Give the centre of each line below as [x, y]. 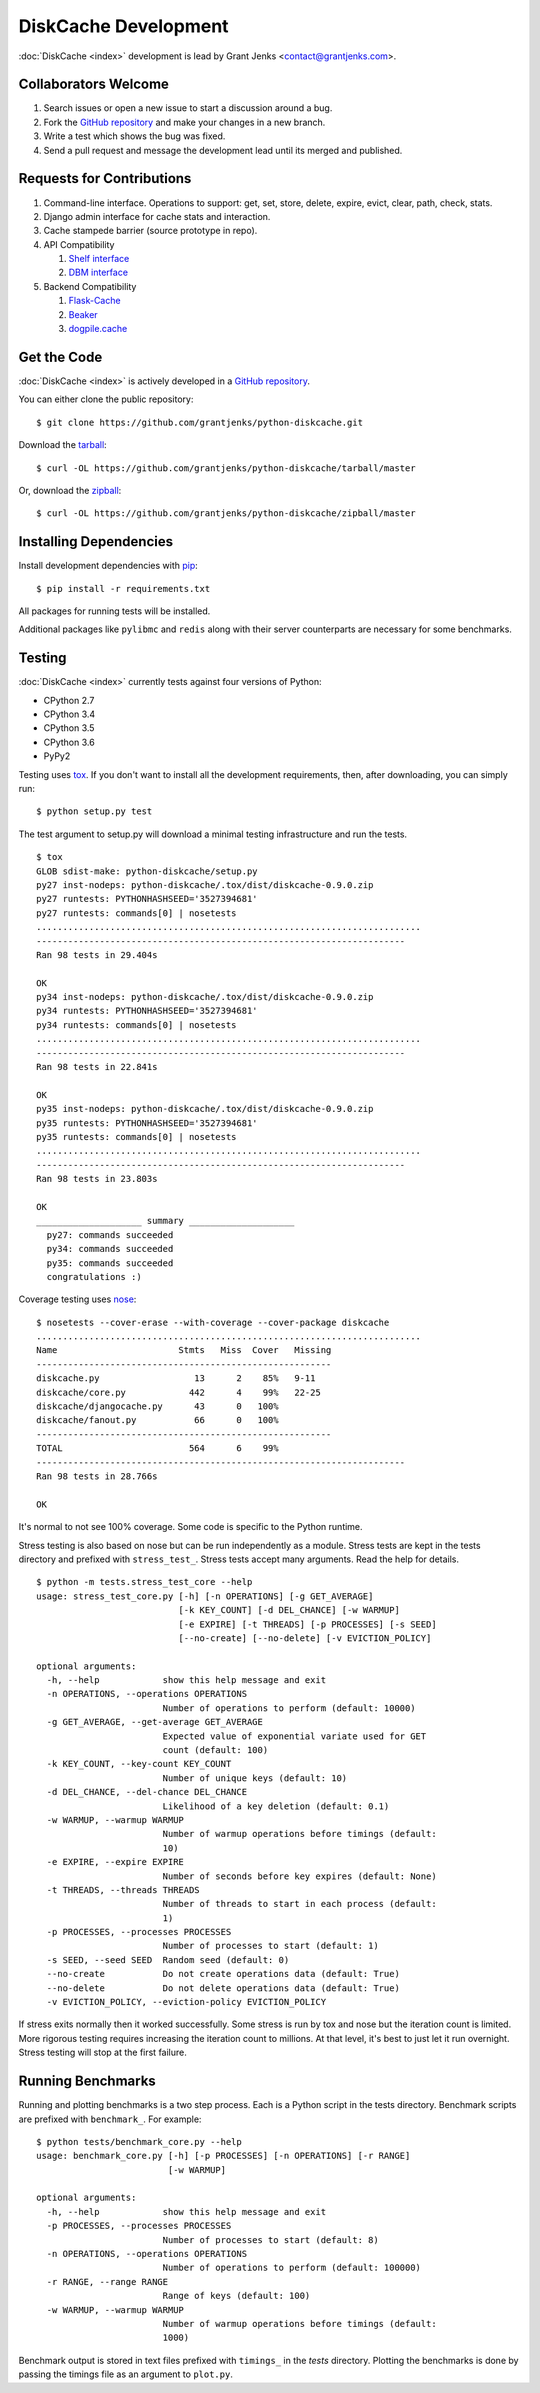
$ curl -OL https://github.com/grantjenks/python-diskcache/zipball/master [226, 513]
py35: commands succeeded [110, 1263]
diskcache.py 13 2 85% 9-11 [176, 1378]
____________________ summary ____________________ [165, 1221]
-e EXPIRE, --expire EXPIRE [115, 1862]
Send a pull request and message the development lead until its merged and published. [223, 150]
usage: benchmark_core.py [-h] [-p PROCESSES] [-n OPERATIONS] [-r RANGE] [223, 2156]
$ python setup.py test [94, 811]
